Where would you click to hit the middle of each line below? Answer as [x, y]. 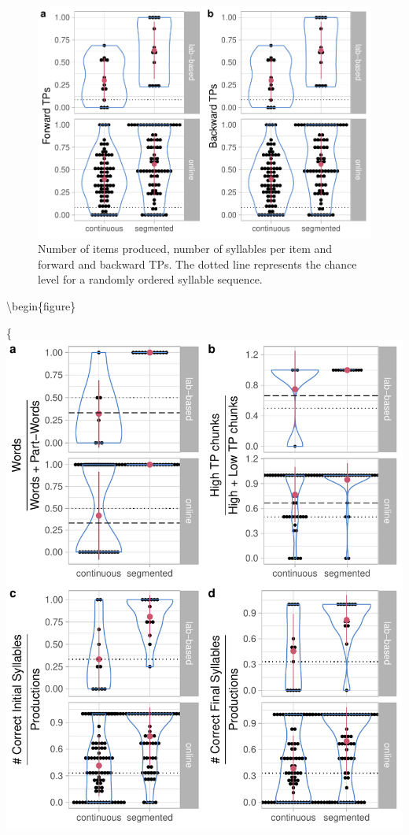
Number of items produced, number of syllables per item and [185, 249]
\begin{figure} [41, 305]
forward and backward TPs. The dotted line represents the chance [197, 263]
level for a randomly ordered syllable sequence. [150, 279]
